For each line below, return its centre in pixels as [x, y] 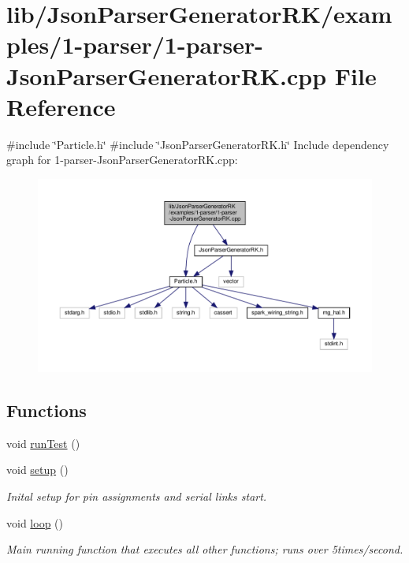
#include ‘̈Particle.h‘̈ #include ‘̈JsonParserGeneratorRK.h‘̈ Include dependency [198, 144]
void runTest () [43, 443]
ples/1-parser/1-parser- [135, 45]
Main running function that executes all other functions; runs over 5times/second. [205, 549]
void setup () [37, 470]
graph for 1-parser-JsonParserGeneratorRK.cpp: [122, 160]
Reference [61, 106]
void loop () [35, 522]
